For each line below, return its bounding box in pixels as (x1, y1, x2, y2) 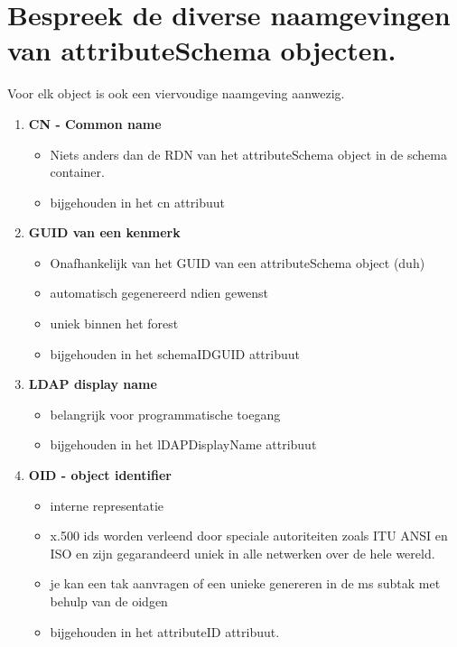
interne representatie (50, 495, 164, 514)
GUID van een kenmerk (28, 223, 181, 242)
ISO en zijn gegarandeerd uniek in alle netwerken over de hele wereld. (50, 543, 435, 562)
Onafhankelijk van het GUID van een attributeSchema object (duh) (50, 253, 425, 272)
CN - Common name (28, 114, 162, 133)
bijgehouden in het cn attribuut (50, 192, 225, 211)
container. (50, 162, 105, 181)
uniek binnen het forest (50, 314, 179, 333)
